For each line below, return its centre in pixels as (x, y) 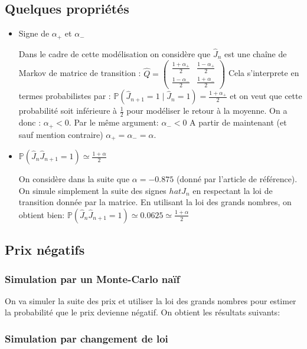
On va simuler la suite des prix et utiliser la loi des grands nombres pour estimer (151, 300)
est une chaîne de (255, 53)
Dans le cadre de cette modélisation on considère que (115, 53)
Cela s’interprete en (264, 73)
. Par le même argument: (114, 122)
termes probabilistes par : (65, 96)
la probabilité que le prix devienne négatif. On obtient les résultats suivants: (143, 312)
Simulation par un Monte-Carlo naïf (92, 279)
